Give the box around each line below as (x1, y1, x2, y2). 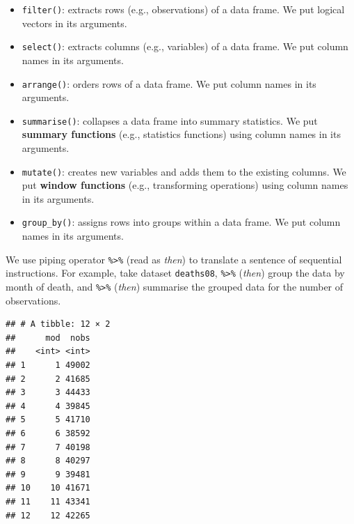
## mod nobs (6, 332, 90, 343)
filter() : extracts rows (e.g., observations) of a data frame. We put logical (22, 2, 345, 16)
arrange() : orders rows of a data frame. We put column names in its (22, 76, 316, 91)
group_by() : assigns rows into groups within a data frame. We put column (22, 215, 341, 229)
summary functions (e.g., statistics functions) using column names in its (22, 127, 341, 141)
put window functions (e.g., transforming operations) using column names (22, 178, 348, 192)
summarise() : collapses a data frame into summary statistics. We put (22, 113, 318, 128)
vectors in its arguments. (22, 15, 127, 30)
